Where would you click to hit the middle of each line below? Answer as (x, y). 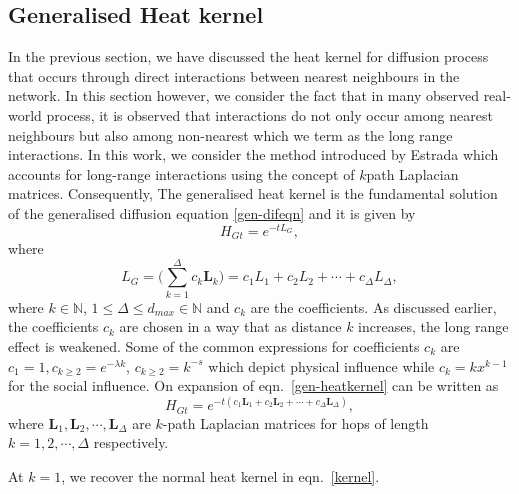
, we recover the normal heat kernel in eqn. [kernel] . (220, 475)
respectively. (131, 442)
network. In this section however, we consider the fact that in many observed (243, 95)
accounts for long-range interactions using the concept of (181, 173)
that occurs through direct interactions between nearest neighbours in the (234, 75)
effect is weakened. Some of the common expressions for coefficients (214, 345)
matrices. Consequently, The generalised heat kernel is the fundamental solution (253, 193)
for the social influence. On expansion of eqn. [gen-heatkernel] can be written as (253, 385)
